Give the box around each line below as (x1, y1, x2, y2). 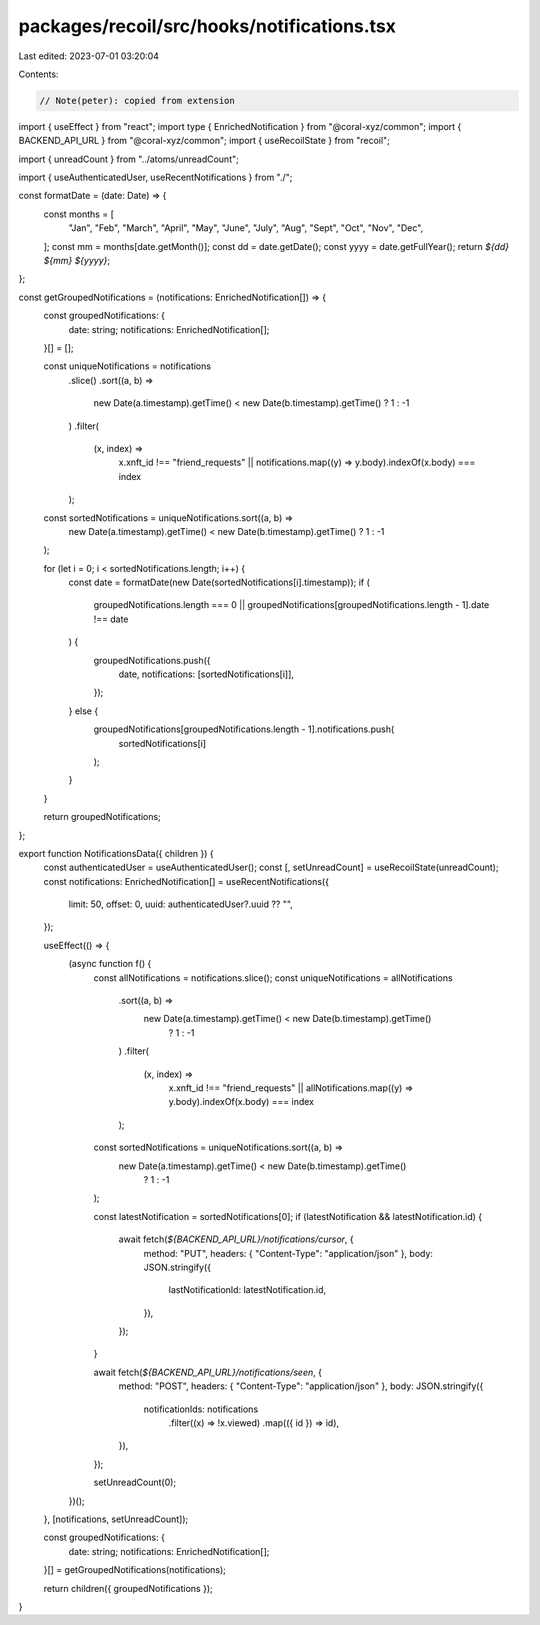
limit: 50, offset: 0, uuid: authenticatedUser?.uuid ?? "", (68, 898, 294, 910)
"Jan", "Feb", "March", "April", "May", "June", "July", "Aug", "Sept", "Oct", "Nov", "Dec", (68, 222, 424, 234)
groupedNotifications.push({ (93, 654, 211, 666)
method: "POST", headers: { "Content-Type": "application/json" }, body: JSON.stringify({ (118, 1380, 484, 1392)
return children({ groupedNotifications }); (43, 1582, 214, 1594)
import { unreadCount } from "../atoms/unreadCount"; (18, 153, 239, 165)
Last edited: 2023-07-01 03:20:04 (18, 50, 160, 62)
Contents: (18, 68, 59, 80)
